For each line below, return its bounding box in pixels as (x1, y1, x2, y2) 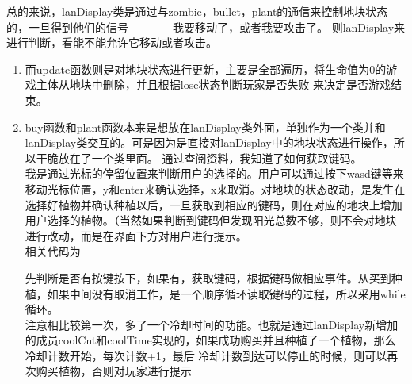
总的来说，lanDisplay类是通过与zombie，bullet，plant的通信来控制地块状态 (6, 3, 388, 19)
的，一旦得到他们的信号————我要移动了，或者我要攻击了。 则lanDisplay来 (6, 18, 406, 35)
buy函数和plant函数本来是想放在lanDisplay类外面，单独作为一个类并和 (25, 118, 386, 135)
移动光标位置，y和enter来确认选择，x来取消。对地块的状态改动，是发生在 (25, 180, 406, 197)
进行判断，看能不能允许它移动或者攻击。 (6, 34, 217, 51)
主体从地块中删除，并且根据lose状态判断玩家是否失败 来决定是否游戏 (36, 76, 391, 93)
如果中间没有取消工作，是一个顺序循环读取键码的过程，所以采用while (47, 285, 406, 301)
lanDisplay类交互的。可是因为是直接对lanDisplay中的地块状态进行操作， (25, 134, 394, 151)
